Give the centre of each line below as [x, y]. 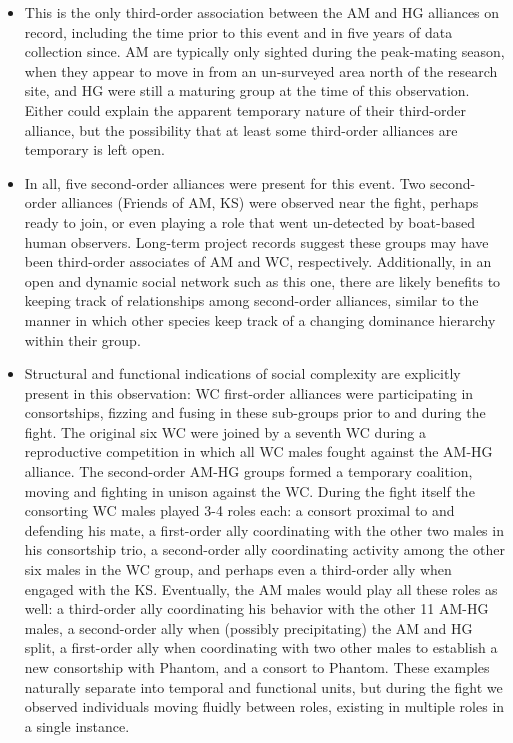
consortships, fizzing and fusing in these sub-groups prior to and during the [255, 412]
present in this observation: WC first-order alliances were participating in [249, 392]
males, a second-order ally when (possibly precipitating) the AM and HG [248, 627]
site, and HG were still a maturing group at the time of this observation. [247, 90]
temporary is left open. [94, 149]
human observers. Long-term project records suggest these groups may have [256, 241]
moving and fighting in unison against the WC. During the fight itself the [249, 490]
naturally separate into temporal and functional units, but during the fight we [263, 686]
